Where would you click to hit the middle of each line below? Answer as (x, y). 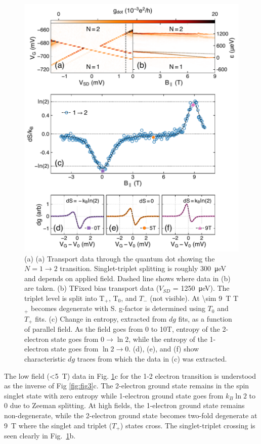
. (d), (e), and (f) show (164, 349)
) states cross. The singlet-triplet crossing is (188, 425)
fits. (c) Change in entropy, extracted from (101, 318)
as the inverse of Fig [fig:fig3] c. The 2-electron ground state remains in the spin (127, 386)
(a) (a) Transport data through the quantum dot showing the (120, 258)
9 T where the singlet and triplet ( (58, 425)
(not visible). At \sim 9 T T (194, 298)
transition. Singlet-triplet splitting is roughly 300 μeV (143, 268)
